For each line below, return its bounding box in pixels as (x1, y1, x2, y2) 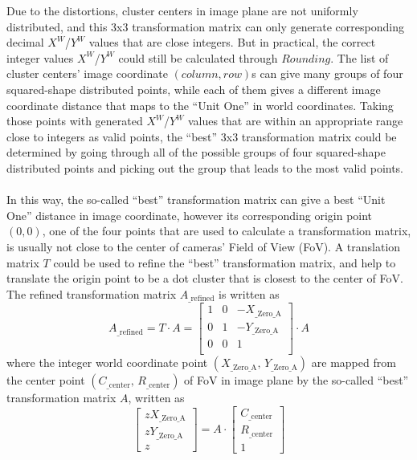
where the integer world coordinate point (6, 354, 208, 371)
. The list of (330, 49, 389, 66)
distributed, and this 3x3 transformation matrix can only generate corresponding (6, 18, 404, 35)
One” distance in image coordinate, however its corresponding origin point (6, 206, 373, 223)
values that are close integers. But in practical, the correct (88, 34, 376, 51)
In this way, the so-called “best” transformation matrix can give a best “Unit (6, 191, 386, 208)
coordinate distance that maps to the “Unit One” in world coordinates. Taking (6, 96, 394, 113)
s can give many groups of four (251, 65, 403, 82)
